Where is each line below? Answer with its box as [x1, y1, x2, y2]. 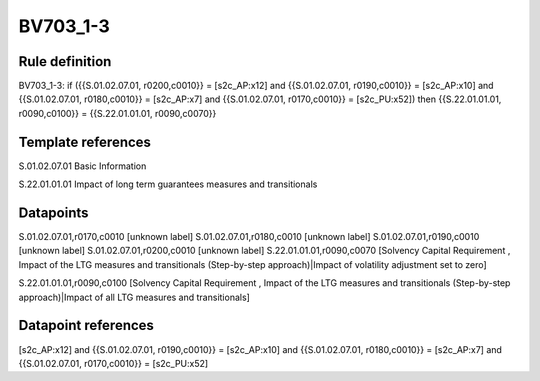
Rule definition [18, 53, 112, 70]
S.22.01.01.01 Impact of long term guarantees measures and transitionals [18, 178, 318, 190]
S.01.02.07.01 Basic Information [18, 160, 147, 172]
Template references [18, 133, 152, 150]
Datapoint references [18, 317, 155, 334]
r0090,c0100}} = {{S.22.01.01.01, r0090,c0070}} [18, 107, 217, 119]
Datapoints [18, 204, 89, 221]
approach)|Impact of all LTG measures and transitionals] [18, 291, 250, 303]
